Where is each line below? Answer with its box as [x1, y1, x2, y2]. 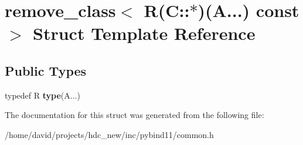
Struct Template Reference [33, 21, 256, 45]
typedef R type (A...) [5, 89, 80, 101]
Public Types [5, 61, 87, 79]
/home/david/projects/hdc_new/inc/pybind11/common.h [5, 128, 214, 140]
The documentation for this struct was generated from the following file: [5, 109, 264, 121]
